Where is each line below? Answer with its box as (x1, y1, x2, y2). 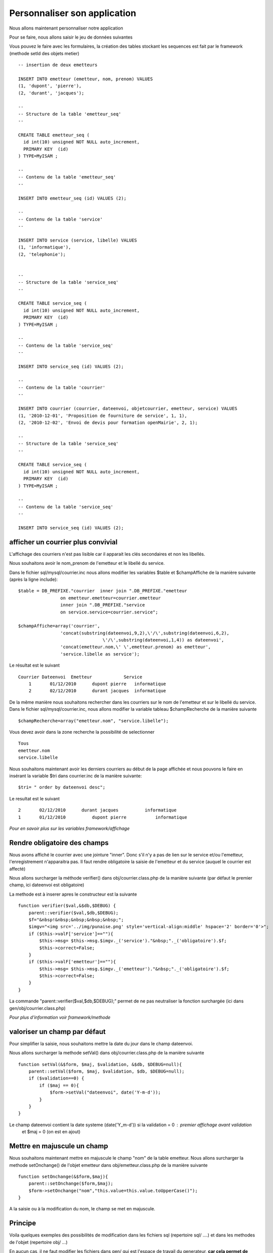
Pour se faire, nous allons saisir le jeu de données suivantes (9, 34, 133, 40)
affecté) (9, 866, 26, 872)
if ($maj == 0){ (39, 1083, 79, 1088)
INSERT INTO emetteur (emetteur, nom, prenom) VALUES (18, 76, 153, 82)
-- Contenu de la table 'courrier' (18, 385, 106, 390)
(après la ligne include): (9, 576, 58, 582)
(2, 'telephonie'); (18, 251, 66, 257)
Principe (9, 1219, 36, 1227)
